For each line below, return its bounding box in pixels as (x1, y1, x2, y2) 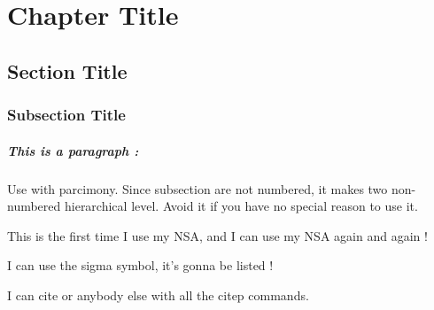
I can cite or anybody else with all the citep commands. (7, 285, 309, 304)
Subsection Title (7, 104, 126, 126)
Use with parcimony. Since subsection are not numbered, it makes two (7, 179, 388, 198)
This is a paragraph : (7, 141, 139, 159)
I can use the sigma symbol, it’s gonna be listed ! (7, 256, 274, 275)
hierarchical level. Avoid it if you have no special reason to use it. (64, 197, 418, 215)
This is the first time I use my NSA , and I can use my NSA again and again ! (7, 226, 428, 244)
